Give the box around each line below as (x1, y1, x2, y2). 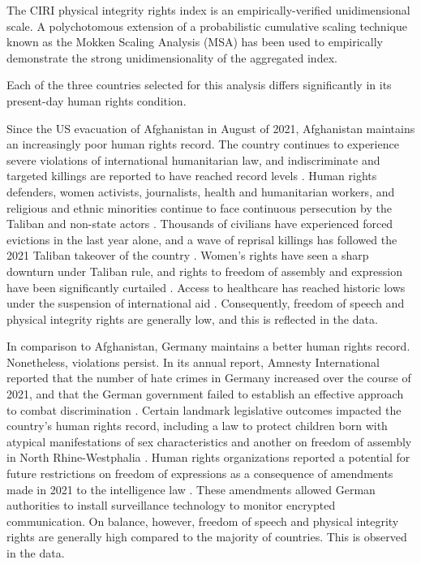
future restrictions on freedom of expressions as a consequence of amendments (6, 465, 393, 482)
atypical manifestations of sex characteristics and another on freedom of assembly (6, 433, 412, 450)
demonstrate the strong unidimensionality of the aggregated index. (6, 49, 337, 66)
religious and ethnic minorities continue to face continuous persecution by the (6, 199, 392, 216)
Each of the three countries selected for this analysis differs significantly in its (6, 76, 392, 93)
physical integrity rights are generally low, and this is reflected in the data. (6, 310, 378, 327)
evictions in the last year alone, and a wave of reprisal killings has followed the (6, 230, 397, 248)
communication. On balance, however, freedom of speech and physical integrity (6, 512, 399, 529)
